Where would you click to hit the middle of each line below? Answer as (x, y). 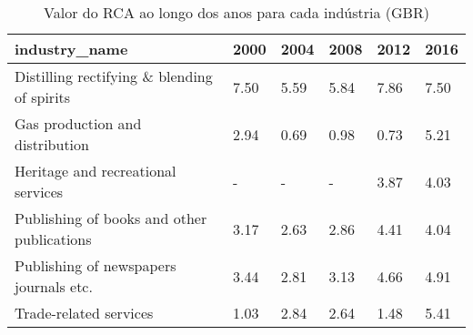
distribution (52, 144)
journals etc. (54, 286)
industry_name (71, 49)
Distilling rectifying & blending (114, 76)
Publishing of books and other (111, 218)
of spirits (43, 97)
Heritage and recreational (96, 171)
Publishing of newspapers (96, 265)
